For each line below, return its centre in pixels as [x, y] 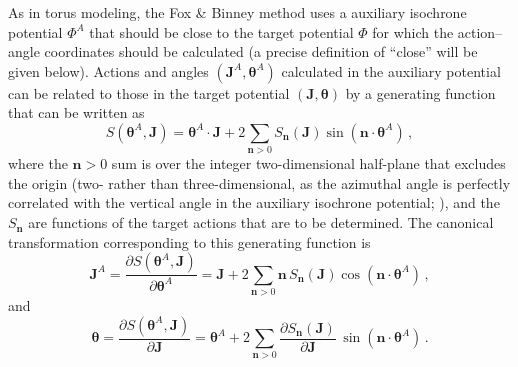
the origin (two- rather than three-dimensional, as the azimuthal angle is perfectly [259, 182]
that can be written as [76, 112]
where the [38, 163]
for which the [413, 31]
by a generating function [420, 92]
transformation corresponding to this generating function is [189, 241]
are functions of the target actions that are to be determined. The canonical [261, 222]
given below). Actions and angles [108, 70]
